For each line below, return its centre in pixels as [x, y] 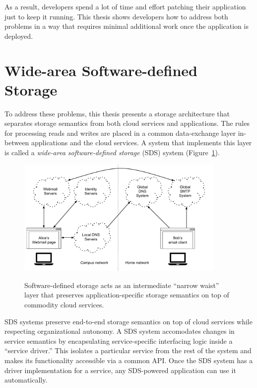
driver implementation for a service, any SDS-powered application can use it [120, 370]
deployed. [19, 36]
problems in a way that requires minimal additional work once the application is [127, 26]
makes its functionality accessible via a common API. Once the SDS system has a [129, 360]
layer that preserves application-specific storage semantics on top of [127, 295]
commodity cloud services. [64, 305]
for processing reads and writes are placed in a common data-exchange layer [120, 133]
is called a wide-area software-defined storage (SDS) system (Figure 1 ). [112, 152]
